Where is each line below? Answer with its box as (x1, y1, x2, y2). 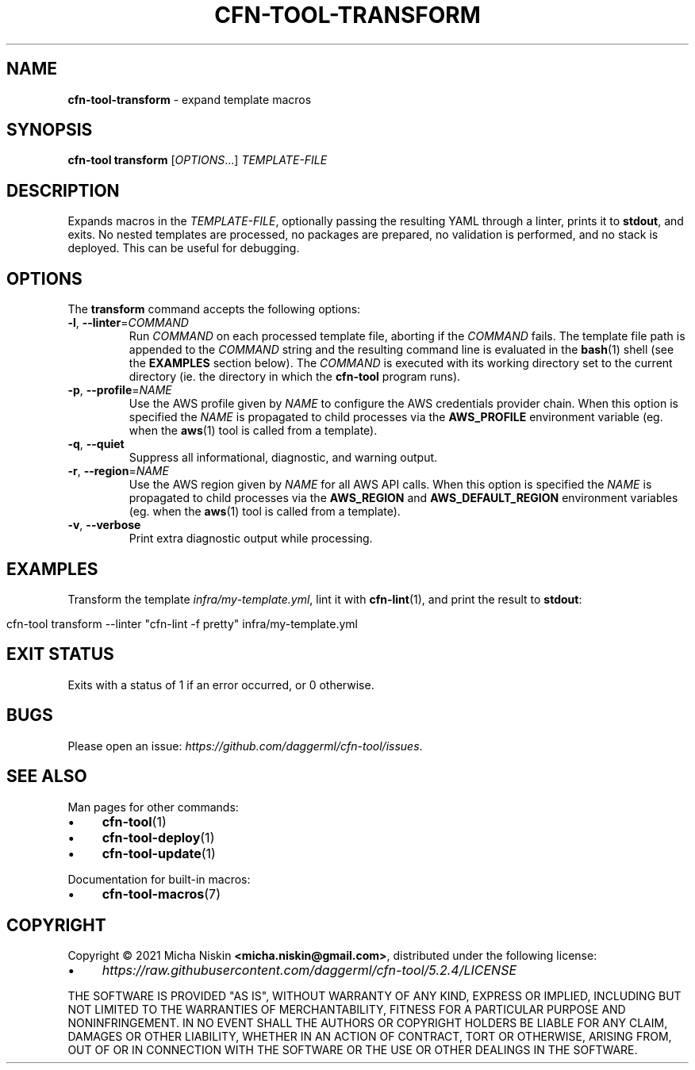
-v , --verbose (67, 518, 141, 532)
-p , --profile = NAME (67, 383, 172, 397)
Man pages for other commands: (67, 800, 239, 814)
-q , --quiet (67, 437, 125, 451)
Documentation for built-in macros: (67, 872, 251, 886)
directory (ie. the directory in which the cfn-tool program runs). (129, 370, 461, 384)
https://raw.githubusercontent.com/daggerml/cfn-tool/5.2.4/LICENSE (102, 962, 517, 979)
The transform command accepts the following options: (67, 302, 361, 316)
